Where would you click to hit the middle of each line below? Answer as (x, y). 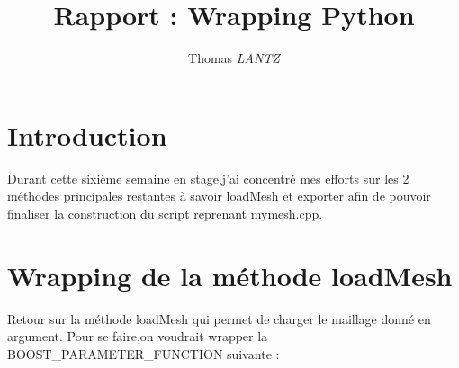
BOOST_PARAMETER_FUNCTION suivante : (144, 353)
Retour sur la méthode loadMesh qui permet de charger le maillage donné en (219, 318)
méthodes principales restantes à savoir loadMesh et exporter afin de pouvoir (219, 196)
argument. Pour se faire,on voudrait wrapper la (138, 336)
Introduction (87, 135)
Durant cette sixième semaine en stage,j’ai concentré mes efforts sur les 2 (208, 178)
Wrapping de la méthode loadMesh (230, 275)
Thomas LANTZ (234, 58)
